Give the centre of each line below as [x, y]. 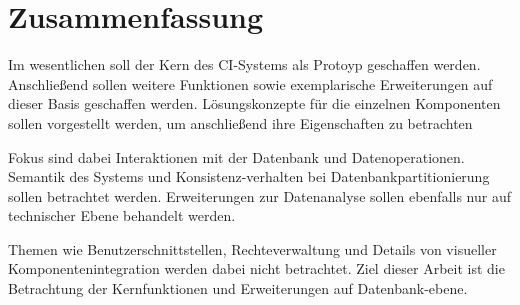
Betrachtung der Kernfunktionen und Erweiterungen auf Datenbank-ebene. [238, 288]
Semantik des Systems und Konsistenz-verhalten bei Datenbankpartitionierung [249, 176]
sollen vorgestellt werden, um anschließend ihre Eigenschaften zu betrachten [240, 122]
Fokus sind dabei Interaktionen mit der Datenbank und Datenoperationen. [236, 156]
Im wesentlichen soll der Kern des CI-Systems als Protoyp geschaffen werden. [244, 64]
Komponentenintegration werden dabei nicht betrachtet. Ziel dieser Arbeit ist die [256, 268]
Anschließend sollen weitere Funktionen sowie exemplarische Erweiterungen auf [250, 83]
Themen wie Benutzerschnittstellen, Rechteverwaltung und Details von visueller [252, 248]
